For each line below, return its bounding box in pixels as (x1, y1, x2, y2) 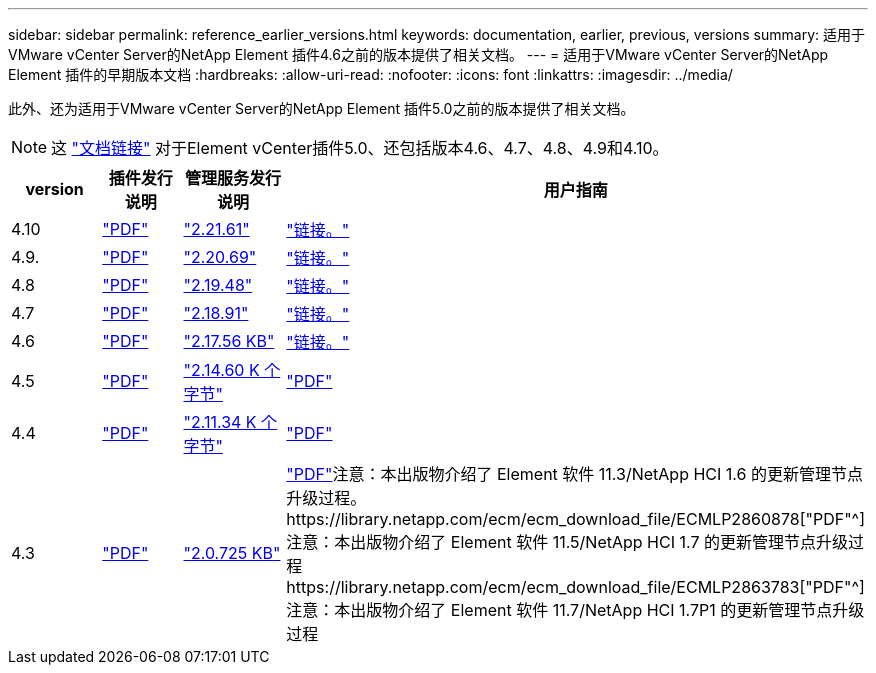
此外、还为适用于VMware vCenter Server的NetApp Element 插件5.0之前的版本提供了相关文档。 (8, 100, 635, 117)
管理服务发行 (184, 168, 281, 188)
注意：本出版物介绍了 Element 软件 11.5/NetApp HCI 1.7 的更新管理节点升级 (286, 532, 848, 552)
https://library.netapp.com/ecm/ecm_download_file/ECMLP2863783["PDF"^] (286, 577, 865, 597)
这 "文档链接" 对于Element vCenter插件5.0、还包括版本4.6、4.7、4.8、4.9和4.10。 (51, 138, 669, 158)
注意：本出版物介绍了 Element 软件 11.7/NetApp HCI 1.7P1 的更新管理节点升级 (286, 600, 865, 620)
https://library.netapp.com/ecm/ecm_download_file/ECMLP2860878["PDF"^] (286, 509, 865, 529)
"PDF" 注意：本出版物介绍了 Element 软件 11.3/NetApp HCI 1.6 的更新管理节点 (286, 464, 863, 484)
